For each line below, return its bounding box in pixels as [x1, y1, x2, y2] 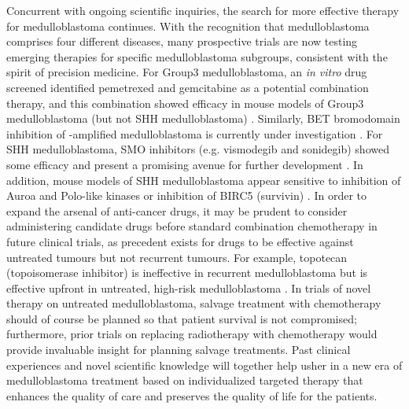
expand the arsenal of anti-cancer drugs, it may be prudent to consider [6, 202, 348, 219]
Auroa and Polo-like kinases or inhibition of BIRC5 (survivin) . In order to [6, 187, 367, 204]
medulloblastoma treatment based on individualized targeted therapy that [6, 372, 363, 389]
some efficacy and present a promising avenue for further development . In [6, 156, 363, 172]
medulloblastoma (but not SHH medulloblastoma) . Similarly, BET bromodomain [6, 110, 400, 127]
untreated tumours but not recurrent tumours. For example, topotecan [6, 249, 348, 265]
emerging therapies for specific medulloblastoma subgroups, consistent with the [6, 48, 388, 64]
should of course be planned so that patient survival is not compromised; [6, 310, 357, 326]
